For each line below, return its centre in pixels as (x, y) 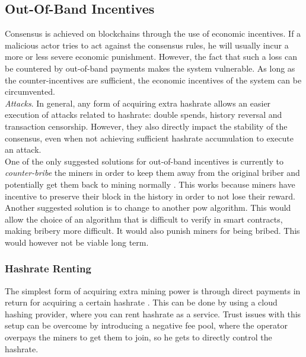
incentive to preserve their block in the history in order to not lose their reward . (150, 196)
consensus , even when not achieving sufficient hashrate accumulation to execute (149, 138)
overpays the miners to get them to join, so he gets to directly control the (138, 337)
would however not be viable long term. (77, 242)
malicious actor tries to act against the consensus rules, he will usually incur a (147, 45)
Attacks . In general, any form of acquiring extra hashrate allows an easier (138, 103)
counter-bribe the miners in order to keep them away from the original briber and (152, 173)
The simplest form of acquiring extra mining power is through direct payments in (153, 290)
